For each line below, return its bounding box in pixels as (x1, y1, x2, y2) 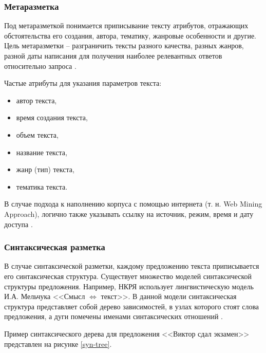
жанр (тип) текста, (16, 164, 74, 175)
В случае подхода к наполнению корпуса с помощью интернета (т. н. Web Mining (4, 198, 262, 209)
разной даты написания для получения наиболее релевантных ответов (4, 50, 222, 61)
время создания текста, (16, 112, 88, 123)
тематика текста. (16, 181, 68, 192)
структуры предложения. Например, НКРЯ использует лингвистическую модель (4, 281, 254, 291)
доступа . (4, 218, 33, 229)
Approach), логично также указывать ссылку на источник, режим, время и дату (4, 208, 254, 219)
